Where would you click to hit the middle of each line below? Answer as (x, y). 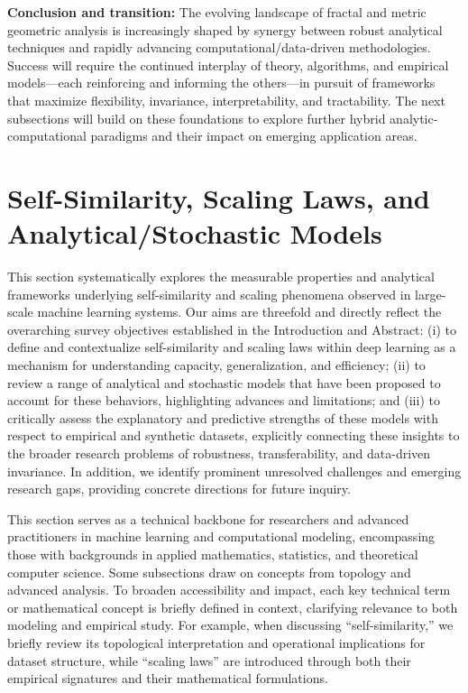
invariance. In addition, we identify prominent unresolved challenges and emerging (234, 471)
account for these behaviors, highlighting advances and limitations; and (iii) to (224, 400)
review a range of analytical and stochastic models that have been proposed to (224, 382)
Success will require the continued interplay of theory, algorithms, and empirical (228, 65)
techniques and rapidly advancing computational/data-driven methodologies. (219, 47)
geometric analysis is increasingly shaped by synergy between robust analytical (225, 29)
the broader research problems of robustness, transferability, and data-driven (219, 453)
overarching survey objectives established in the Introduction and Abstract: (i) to (232, 329)
